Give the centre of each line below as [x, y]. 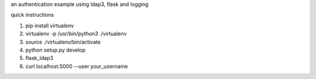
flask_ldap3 [39, 58]
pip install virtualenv [50, 26]
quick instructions [32, 15]
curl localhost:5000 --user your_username [77, 66]
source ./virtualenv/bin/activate [63, 42]
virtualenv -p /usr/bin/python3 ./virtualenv [76, 34]
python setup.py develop [56, 50]
